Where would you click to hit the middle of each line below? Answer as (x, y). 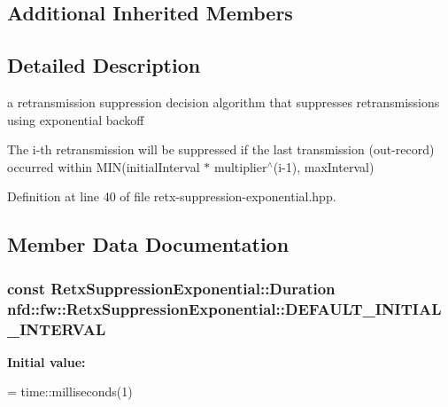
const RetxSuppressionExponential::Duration (171, 288)
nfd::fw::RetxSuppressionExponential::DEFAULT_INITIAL (224, 308)
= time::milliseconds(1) (70, 391)
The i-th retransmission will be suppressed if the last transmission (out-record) (221, 149)
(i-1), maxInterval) (324, 166)
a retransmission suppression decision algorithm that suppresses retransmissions (224, 102)
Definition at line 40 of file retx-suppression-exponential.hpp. (172, 196)
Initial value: (46, 361)
